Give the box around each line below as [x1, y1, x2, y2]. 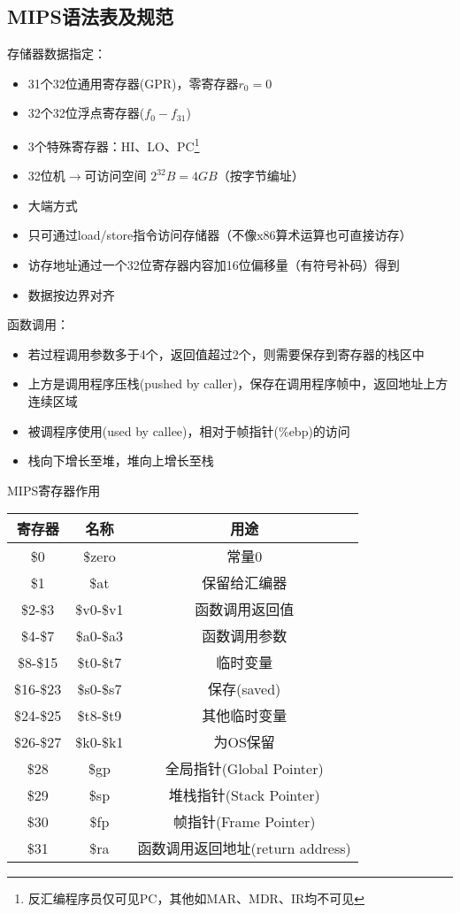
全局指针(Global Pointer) [165, 758, 324, 779]
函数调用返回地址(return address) [137, 838, 351, 859]
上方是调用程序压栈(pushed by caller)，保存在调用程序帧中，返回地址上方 [27, 374, 448, 393]
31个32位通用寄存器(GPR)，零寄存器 [27, 73, 239, 92]
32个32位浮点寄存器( [27, 104, 145, 122]
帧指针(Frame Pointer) [172, 811, 316, 832]
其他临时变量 [202, 705, 287, 726]
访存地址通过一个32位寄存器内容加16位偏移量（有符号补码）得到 [27, 256, 400, 274]
